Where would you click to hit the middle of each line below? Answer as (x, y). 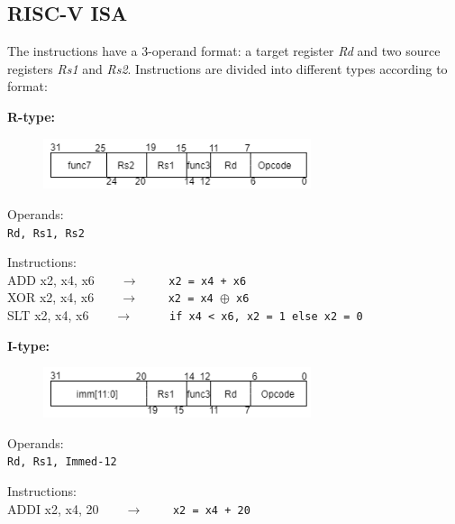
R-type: (31, 116)
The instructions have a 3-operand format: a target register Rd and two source (224, 51)
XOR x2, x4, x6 (51, 297)
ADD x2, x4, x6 (51, 279)
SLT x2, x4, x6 (48, 315)
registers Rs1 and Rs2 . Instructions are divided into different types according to (227, 68)
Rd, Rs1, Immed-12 (62, 462)
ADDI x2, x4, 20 (53, 508)
